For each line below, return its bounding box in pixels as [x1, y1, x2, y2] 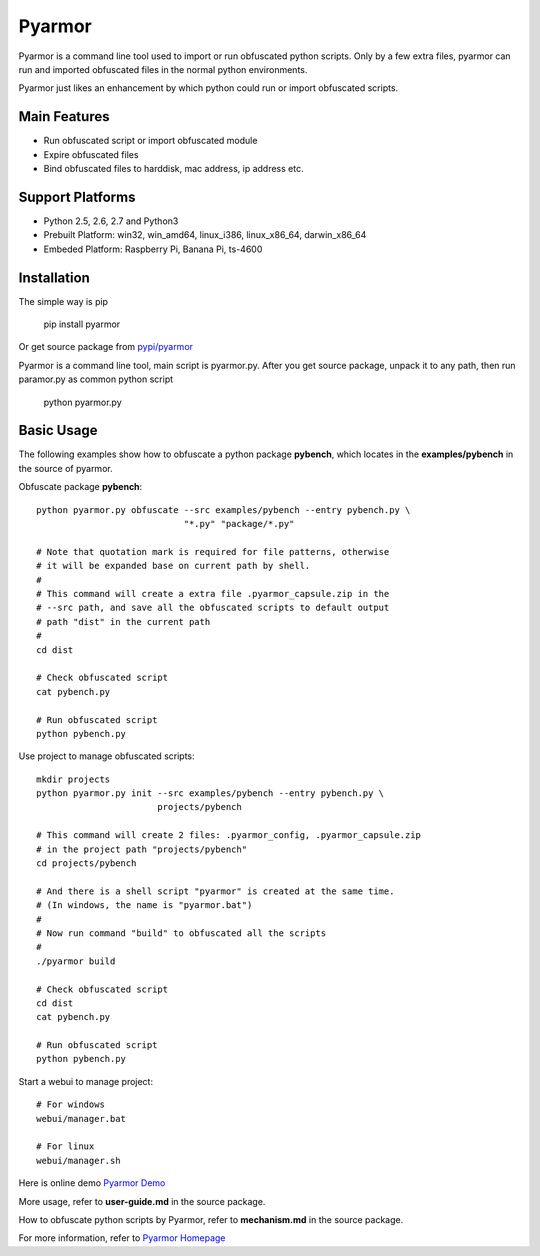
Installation [18, 269, 90, 286]
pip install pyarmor [43, 318, 121, 330]
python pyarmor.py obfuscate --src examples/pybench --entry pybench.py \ [36, 504, 411, 515]
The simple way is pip [18, 295, 109, 307]
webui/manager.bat [36, 1113, 127, 1124]
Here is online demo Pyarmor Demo [18, 1177, 166, 1189]
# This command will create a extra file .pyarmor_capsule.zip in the [36, 588, 390, 599]
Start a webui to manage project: [18, 1075, 154, 1087]
